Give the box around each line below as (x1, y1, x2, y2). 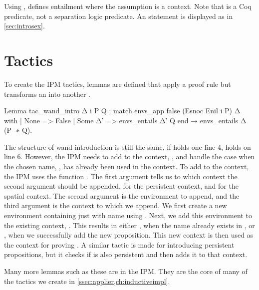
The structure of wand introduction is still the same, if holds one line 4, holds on (4, 141, 251, 152)
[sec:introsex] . (4, 20, 45, 31)
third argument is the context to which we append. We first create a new (4, 200, 227, 211)
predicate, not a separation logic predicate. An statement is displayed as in (4, 10, 233, 21)
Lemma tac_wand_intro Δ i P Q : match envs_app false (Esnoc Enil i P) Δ (4, 105, 241, 116)
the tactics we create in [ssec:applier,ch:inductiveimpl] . (4, 276, 170, 286)
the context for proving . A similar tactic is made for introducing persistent (4, 239, 235, 250)
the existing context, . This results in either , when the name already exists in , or (4, 220, 255, 230)
